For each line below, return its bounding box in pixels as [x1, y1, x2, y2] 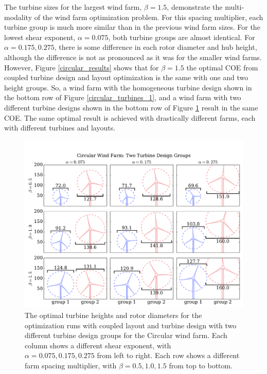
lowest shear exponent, [4, 31, 76, 42]
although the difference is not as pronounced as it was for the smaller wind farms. [4, 51, 262, 62]
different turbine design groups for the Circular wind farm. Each [25, 330, 227, 341]
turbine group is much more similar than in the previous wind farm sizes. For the [4, 22, 260, 32]
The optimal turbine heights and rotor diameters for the [25, 310, 202, 320]
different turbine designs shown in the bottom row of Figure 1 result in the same [4, 102, 258, 113]
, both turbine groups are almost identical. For [108, 31, 255, 42]
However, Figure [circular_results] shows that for [4, 62, 159, 72]
